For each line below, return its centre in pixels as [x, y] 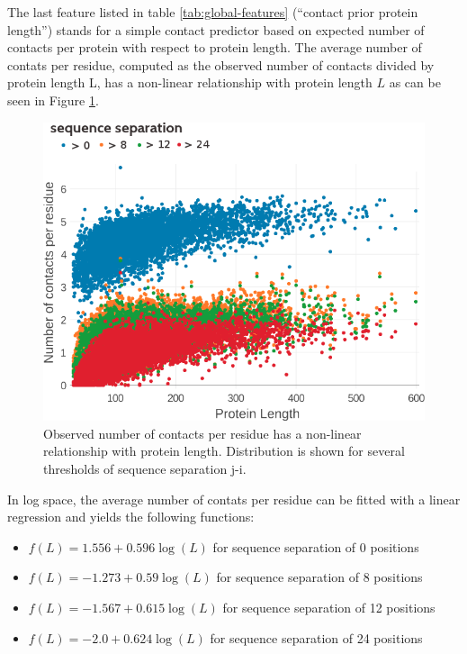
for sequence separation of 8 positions [319, 577]
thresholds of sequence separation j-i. [145, 469]
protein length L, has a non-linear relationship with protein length [190, 82]
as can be [415, 82]
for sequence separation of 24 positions [316, 637]
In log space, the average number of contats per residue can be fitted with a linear [234, 499]
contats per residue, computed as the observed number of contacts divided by [221, 64]
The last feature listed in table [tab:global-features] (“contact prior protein [213, 12]
